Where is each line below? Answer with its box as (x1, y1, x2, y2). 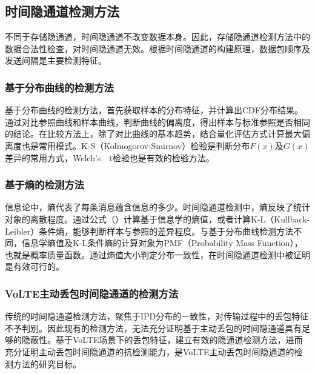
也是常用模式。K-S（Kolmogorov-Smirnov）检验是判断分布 (21, 139, 250, 152)
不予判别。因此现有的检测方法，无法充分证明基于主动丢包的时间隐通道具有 (5, 321, 302, 334)
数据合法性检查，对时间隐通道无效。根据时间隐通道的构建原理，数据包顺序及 (5, 42, 310, 55)
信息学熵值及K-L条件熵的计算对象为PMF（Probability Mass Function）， (21, 236, 303, 249)
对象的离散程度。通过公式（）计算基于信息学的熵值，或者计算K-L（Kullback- (5, 212, 310, 225)
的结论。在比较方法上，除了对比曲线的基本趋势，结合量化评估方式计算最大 (5, 127, 302, 140)
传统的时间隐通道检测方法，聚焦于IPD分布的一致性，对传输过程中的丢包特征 (5, 310, 309, 322)
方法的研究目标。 (13, 357, 81, 370)
